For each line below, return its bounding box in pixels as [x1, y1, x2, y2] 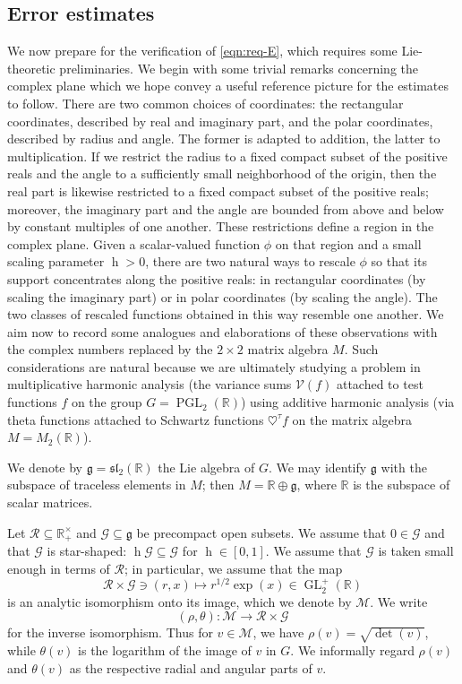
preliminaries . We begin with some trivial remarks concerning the [59, 58, 419, 77]
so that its [371, 252, 427, 271]
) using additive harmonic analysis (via [241, 393, 455, 411]
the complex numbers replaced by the [7, 340, 213, 359]
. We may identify [268, 457, 367, 476]
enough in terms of [7, 558, 110, 577]
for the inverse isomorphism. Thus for [7, 623, 213, 642]
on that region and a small [275, 234, 422, 253]
